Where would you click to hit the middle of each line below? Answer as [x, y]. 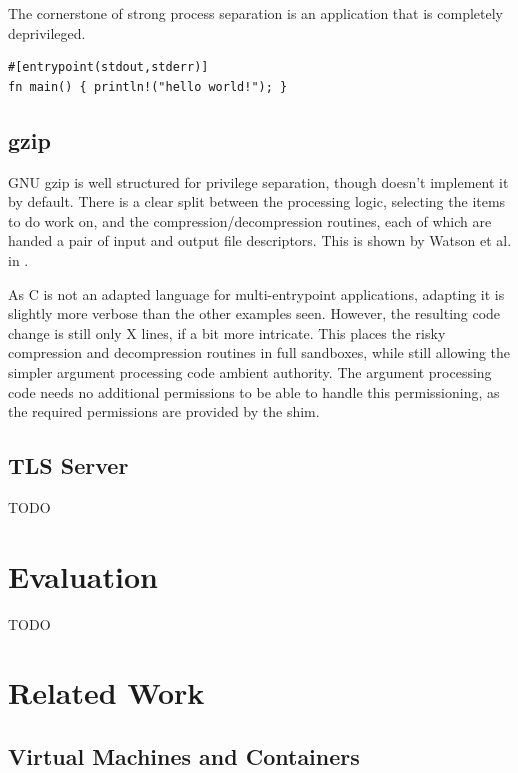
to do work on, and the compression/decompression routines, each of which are [250, 220]
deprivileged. [47, 32]
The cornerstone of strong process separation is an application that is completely [255, 13]
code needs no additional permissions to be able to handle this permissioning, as [254, 391]
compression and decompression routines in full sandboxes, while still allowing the [259, 352]
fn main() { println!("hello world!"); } [148, 86]
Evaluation [83, 575]
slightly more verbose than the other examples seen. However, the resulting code [254, 313]
